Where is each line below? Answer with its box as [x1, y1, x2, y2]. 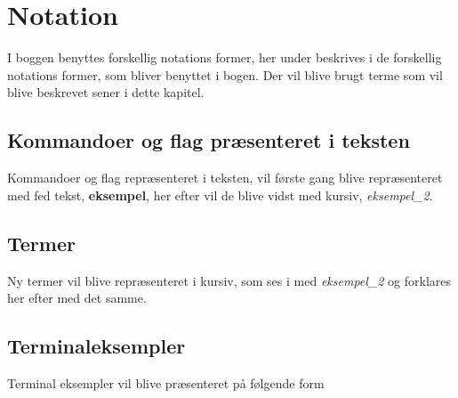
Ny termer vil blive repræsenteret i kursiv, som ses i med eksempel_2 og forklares [7, 271, 452, 289]
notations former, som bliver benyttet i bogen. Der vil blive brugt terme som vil [7, 65, 443, 84]
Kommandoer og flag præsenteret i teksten [7, 126, 410, 154]
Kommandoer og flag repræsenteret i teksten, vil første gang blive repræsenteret [7, 168, 443, 187]
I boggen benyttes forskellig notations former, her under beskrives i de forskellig [7, 48, 442, 67]
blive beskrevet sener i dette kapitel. [7, 83, 205, 102]
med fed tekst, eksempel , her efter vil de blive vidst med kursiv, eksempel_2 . [7, 185, 433, 204]
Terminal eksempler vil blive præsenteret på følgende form [7, 373, 325, 392]
